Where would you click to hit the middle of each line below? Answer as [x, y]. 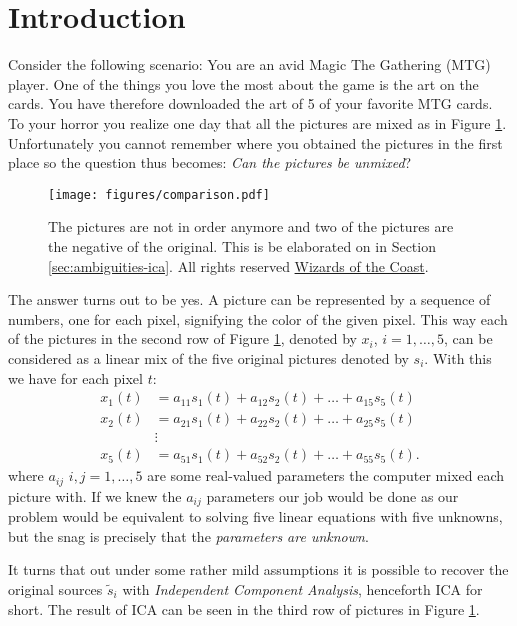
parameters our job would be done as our [332, 495]
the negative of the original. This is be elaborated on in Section [242, 245]
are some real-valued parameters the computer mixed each [326, 475]
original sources [55, 588]
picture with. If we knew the [95, 495]
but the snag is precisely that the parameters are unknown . [188, 535]
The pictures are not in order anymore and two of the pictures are [251, 226]
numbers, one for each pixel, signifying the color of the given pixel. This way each [258, 318]
